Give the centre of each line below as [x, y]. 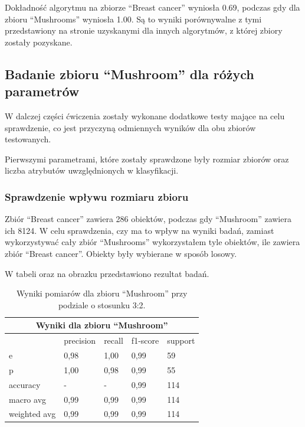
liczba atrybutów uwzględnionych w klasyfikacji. [92, 170]
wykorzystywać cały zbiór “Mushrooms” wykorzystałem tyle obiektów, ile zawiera [152, 242]
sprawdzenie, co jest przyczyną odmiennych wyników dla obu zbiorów [130, 127]
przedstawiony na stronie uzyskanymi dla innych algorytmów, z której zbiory [144, 30]
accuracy [25, 384]
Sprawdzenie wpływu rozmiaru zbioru [97, 196]
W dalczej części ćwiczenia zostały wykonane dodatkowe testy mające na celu [145, 115]
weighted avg [32, 414]
